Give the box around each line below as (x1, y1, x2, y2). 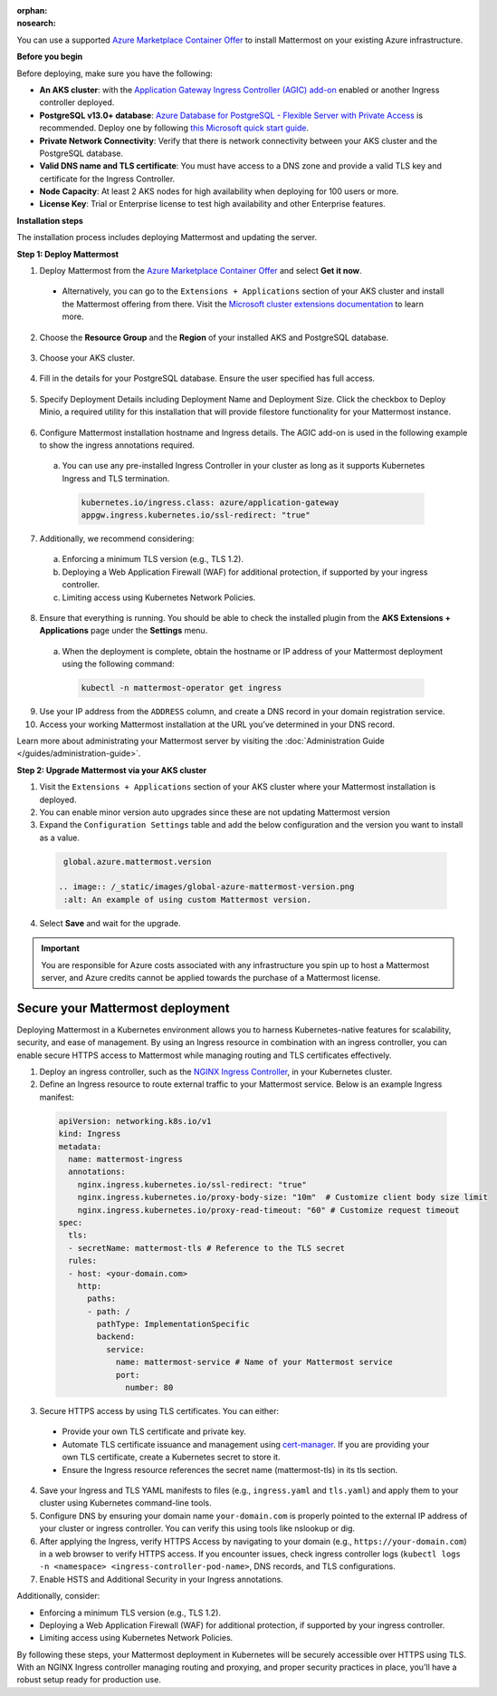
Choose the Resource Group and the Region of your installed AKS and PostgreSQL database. (39, 332, 389, 343)
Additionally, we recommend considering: (39, 533, 195, 544)
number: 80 (125, 1382, 174, 1393)
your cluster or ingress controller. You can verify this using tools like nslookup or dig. (39, 1523, 356, 1534)
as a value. (39, 832, 81, 843)
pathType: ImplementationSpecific (96, 1319, 250, 1330)
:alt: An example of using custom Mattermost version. (63, 894, 312, 905)
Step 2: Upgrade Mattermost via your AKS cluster (16, 764, 207, 775)
